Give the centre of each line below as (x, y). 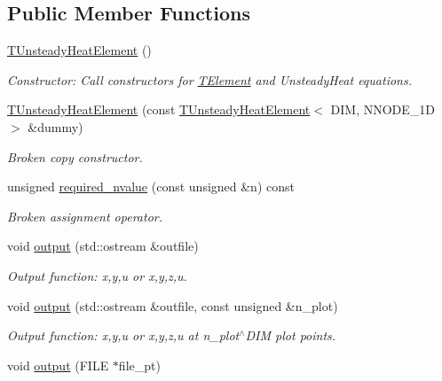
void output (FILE (58, 365)
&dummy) (55, 126)
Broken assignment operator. (85, 216)
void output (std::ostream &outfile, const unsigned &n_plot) (173, 305)
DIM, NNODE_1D (383, 109)
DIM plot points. (291, 335)
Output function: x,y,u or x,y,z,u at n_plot (123, 335)
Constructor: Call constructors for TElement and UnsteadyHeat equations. (209, 79)
